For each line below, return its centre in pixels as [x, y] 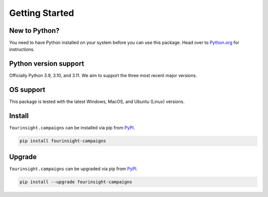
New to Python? [34, 31]
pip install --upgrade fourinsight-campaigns [76, 182]
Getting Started [42, 13]
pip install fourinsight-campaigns [63, 141]
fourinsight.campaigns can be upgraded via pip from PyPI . [73, 169]
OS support [27, 90]
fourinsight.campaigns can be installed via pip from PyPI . [72, 128]
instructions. [22, 49]
